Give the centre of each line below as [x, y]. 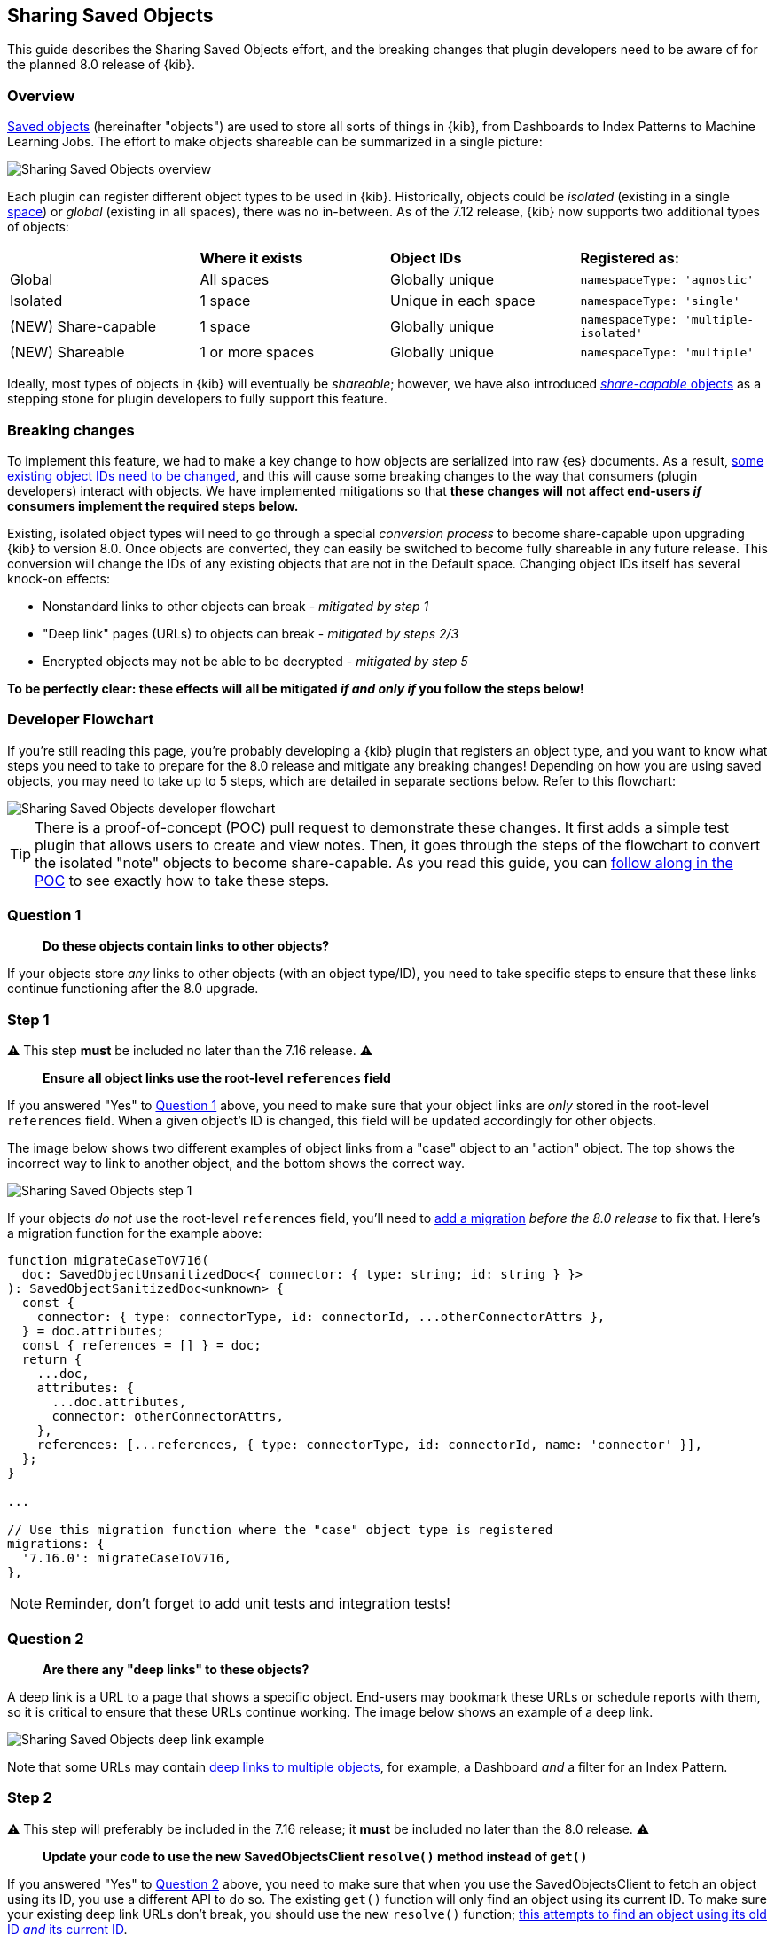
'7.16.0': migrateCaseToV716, [126, 1558]
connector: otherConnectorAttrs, [168, 1417]
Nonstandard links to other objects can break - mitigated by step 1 [236, 606]
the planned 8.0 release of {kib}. [102, 65]
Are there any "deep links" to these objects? [176, 1669]
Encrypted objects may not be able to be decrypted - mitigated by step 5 [255, 661]
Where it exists [251, 258]
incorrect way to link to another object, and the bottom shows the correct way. [236, 1163]
